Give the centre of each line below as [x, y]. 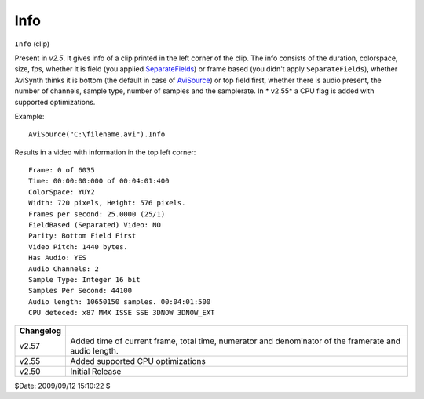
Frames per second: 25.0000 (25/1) [97, 214]
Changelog [40, 331]
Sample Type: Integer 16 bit [84, 279]
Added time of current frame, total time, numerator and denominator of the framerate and [235, 341]
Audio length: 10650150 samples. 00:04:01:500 [120, 301]
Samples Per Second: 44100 [80, 291]
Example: [29, 116]
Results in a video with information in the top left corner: [105, 152]
